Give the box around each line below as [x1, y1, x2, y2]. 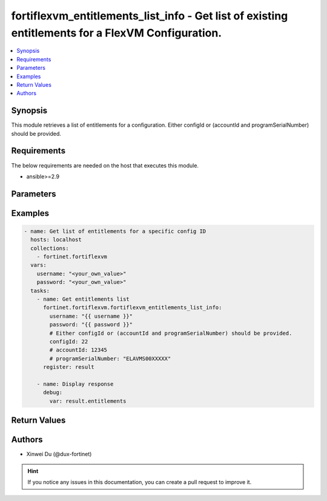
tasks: [30, 287, 50, 294]
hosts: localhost [30, 237, 82, 243]
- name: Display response [36, 380, 114, 388]
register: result [43, 364, 95, 371]
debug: [43, 389, 63, 396]
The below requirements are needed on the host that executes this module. [11, 161, 199, 169]
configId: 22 [49, 338, 88, 345]
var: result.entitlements [49, 397, 127, 405]
